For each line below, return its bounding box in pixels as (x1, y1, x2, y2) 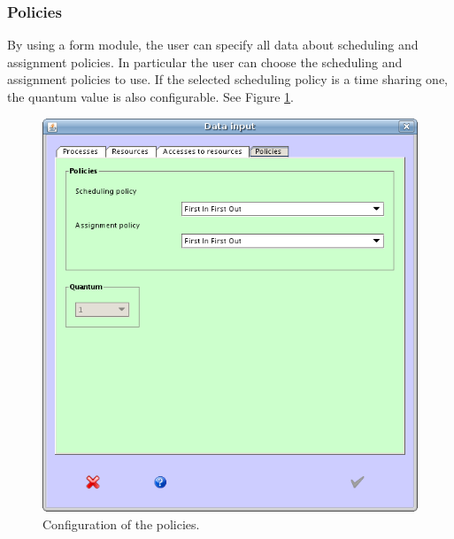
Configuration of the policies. (42, 514, 200, 533)
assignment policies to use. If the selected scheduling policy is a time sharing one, (7, 70, 448, 89)
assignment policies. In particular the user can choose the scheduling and (7, 52, 403, 71)
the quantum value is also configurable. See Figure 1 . (7, 88, 295, 105)
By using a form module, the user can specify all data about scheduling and (7, 35, 419, 54)
